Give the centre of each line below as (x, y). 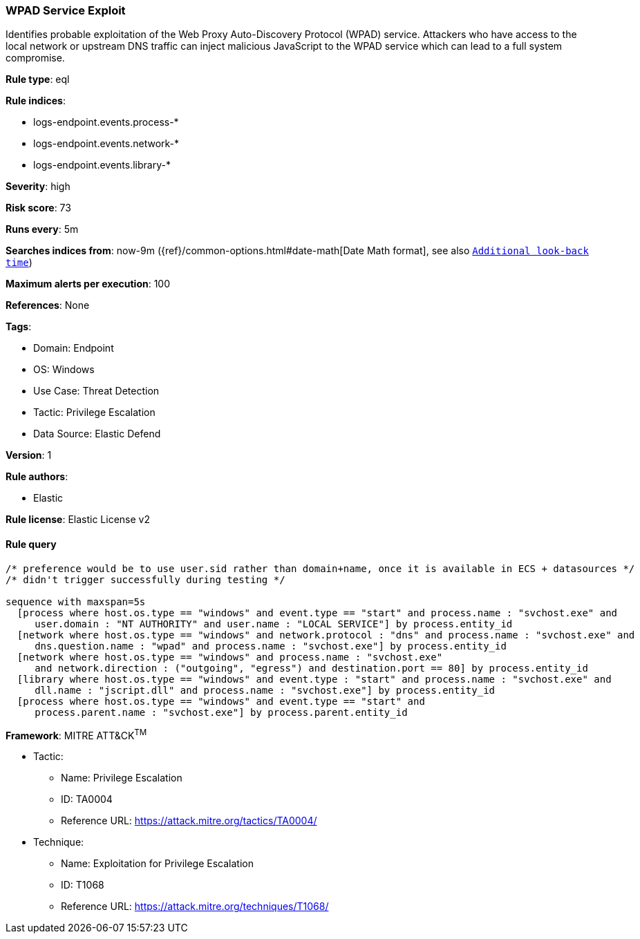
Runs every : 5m (42, 229)
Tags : (19, 327)
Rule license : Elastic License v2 (78, 520)
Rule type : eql (38, 79)
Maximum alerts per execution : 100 (88, 284)
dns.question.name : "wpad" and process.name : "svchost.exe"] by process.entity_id (271, 646)
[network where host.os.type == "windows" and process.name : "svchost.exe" (230, 657)
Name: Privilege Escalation (122, 778)
